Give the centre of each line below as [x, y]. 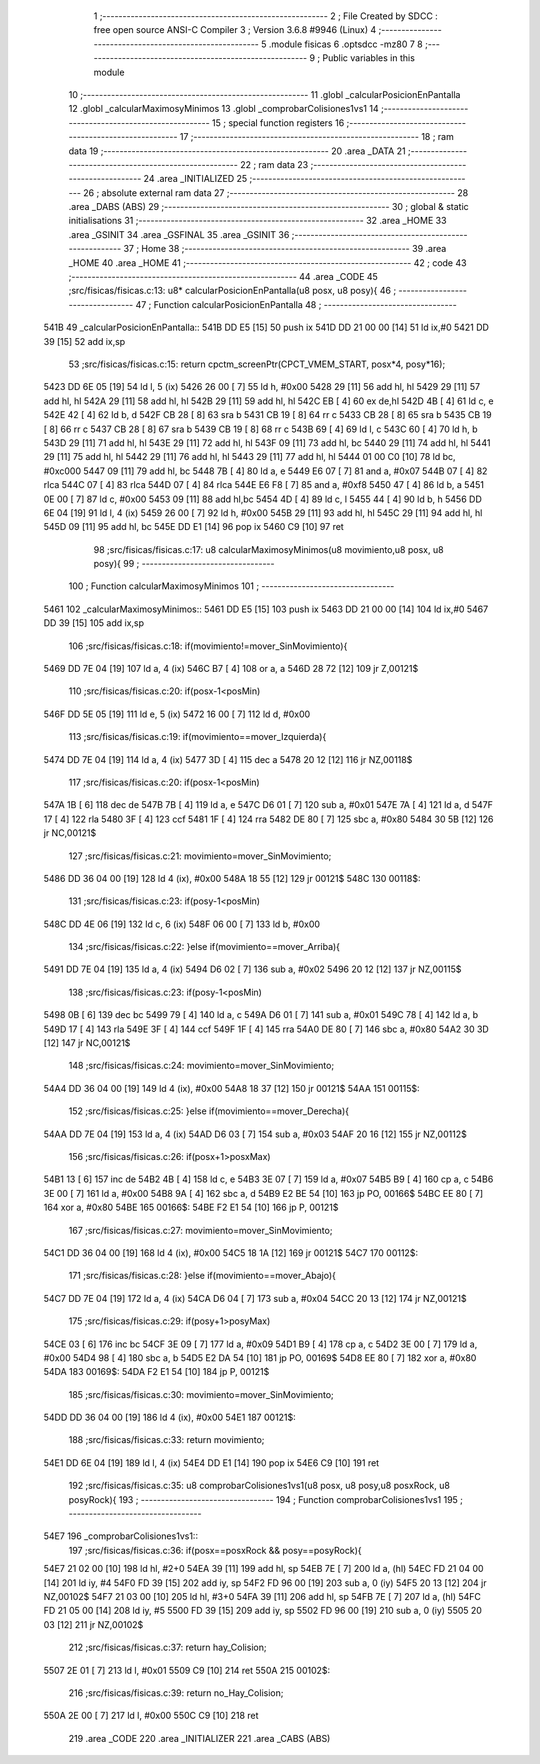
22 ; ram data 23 [274, 164]
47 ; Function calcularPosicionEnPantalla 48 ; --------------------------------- [296, 304]
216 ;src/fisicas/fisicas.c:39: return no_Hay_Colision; [176, 1692]
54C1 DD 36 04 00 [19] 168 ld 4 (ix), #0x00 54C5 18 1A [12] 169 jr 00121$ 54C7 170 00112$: [231, 1252]
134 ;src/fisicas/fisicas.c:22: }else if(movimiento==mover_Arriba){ [204, 947]
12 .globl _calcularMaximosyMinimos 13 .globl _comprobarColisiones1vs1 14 [223, 109]
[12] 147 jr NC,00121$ [87, 1043]
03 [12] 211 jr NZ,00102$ [93, 1624]
